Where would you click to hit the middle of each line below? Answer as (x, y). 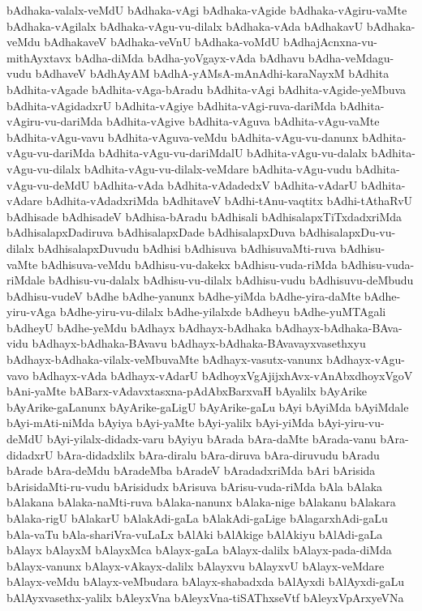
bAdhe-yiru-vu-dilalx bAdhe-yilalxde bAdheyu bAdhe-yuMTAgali (223, 312)
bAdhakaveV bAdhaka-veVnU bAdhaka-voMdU (162, 42)
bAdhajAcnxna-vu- (331, 42)
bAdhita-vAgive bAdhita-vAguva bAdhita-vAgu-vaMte (243, 121)
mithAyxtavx (39, 57)
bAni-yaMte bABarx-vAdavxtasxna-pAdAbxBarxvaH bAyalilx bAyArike (187, 391)
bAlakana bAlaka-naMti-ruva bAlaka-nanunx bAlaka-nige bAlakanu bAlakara (201, 502)
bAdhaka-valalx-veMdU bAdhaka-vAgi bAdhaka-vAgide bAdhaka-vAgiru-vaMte (207, 10)
